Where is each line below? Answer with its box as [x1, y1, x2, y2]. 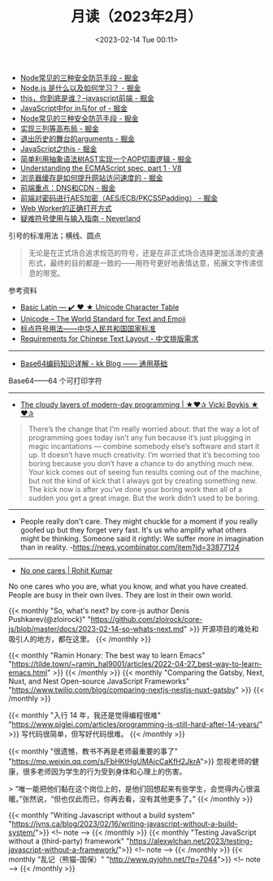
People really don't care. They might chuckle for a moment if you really [19, 516, 258, 526]
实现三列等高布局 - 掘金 [19, 123, 100, 133]
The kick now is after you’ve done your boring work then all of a [28, 484, 243, 494]
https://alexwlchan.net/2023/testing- [129, 836, 253, 845]
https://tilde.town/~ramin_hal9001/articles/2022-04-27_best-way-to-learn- [11, 659, 262, 668]
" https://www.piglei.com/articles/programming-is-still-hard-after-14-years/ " [8, 719, 263, 729]
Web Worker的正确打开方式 [19, 203, 112, 213]
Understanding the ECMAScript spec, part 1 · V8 [19, 163, 182, 173]
